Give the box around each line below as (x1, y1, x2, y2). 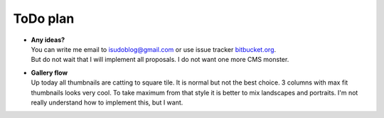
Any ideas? (31, 36, 65, 44)
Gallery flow (31, 68, 68, 77)
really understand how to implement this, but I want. (31, 98, 183, 107)
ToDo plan (13, 11, 75, 26)
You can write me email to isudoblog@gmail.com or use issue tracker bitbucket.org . (31, 45, 277, 53)
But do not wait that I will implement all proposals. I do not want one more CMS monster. (31, 55, 289, 64)
